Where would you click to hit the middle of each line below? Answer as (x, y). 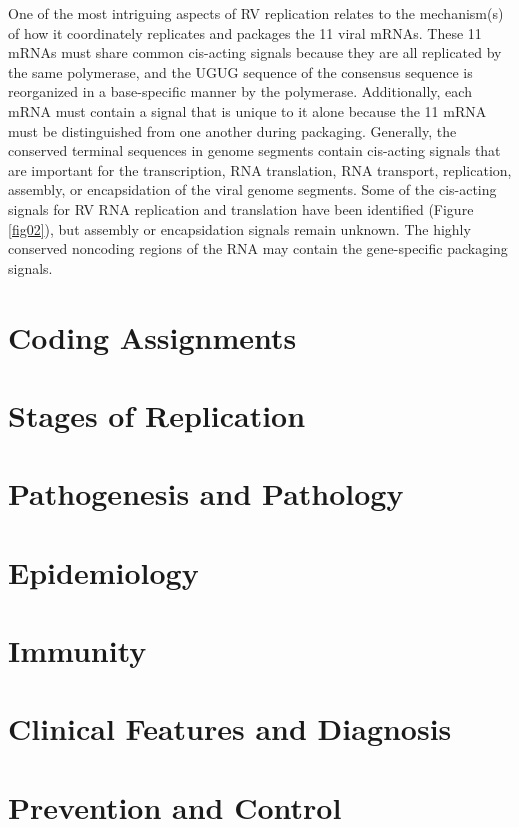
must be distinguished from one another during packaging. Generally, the (232, 130)
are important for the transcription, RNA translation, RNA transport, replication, (260, 169)
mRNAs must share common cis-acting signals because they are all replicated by (255, 52)
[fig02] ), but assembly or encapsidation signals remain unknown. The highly (239, 228)
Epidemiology (103, 571)
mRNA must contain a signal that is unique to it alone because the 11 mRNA (247, 110)
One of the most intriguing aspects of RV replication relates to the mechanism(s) (256, 13)
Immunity (77, 650)
